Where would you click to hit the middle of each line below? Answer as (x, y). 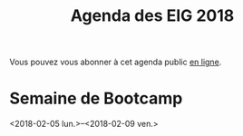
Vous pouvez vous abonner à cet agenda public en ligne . (116, 62)
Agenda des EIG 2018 (152, 16)
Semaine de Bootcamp (96, 98)
